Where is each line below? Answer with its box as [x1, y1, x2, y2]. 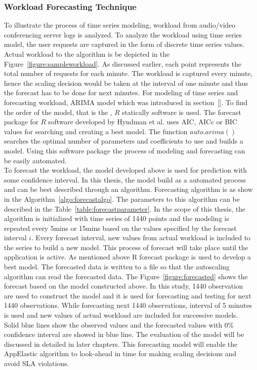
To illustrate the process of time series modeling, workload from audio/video [4, 20, 236, 30]
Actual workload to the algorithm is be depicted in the [4, 49, 170, 59]
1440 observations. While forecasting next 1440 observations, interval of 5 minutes [4, 300, 252, 310]
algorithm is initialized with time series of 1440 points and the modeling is [4, 213, 229, 223]
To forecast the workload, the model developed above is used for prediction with [4, 165, 247, 175]
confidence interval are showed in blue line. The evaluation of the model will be [4, 329, 244, 339]
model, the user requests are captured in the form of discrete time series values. [4, 39, 245, 49]
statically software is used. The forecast [122, 107, 241, 117]
